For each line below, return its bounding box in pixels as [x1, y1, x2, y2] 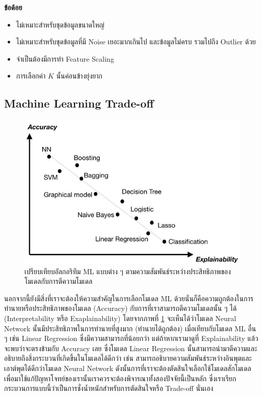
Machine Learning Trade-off [4, 95, 154, 111]
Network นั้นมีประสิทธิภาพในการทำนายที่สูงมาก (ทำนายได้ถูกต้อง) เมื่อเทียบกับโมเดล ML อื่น [4, 323, 256, 333]
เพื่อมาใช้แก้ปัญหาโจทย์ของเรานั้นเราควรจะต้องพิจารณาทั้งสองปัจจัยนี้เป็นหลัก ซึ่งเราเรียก [4, 373, 237, 383]
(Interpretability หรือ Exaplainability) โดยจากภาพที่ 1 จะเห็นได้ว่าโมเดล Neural [4, 313, 237, 324]
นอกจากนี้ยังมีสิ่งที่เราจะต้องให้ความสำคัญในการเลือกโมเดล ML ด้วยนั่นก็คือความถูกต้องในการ [4, 293, 253, 303]
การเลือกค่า [16, 70, 46, 81]
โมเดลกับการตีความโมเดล [24, 276, 93, 286]
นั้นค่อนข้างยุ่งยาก [56, 70, 102, 81]
